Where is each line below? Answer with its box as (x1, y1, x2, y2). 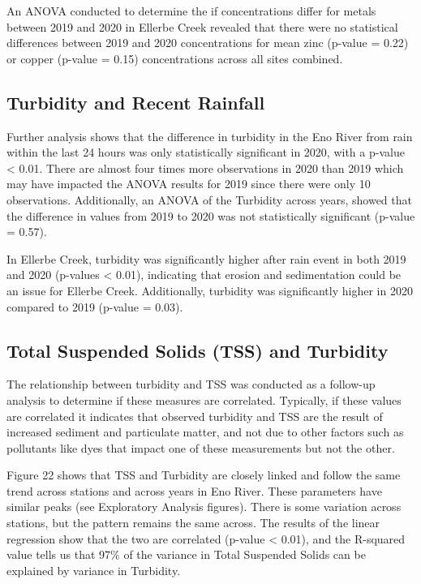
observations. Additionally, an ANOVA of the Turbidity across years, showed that (6, 191, 412, 208)
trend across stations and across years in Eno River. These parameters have (6, 482, 382, 499)
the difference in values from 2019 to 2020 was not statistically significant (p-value (6, 207, 415, 224)
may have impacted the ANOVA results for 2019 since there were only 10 (6, 175, 371, 192)
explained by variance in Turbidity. (6, 561, 181, 578)
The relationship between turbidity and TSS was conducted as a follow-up (6, 376, 376, 393)
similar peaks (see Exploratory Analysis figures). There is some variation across (6, 498, 402, 515)
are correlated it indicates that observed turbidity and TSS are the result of (6, 407, 383, 424)
